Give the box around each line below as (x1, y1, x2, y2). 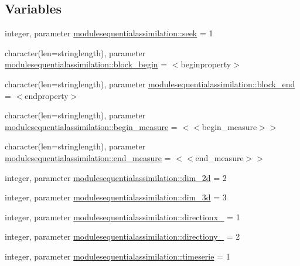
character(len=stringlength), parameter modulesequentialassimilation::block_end (5, 77, 295, 90)
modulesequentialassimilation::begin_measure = (5, 120, 178, 132)
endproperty (25, 89, 69, 101)
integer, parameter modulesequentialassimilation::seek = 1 (5, 27, 213, 39)
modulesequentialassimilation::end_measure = (5, 151, 171, 163)
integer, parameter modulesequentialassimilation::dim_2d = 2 (5, 171, 227, 183)
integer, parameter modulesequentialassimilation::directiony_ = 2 (5, 230, 240, 243)
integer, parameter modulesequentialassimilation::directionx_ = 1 (5, 210, 240, 223)
